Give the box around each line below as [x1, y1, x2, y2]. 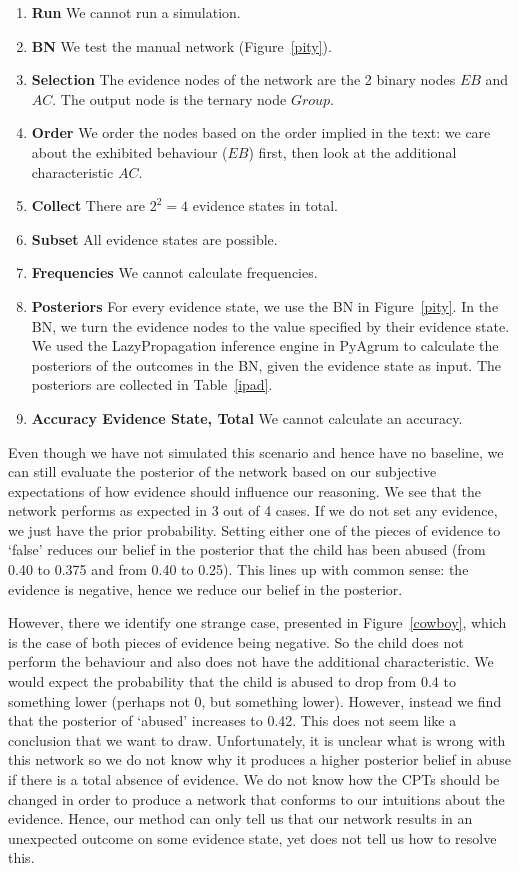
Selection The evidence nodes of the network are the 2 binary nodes [31, 69, 456, 90]
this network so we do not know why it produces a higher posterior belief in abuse [8, 749, 512, 770]
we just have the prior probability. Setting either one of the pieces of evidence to [8, 519, 501, 540]
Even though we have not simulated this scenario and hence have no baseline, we [8, 441, 504, 462]
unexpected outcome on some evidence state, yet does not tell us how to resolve [8, 827, 497, 848]
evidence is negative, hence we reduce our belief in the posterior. [8, 578, 403, 599]
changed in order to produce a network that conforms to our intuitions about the [8, 788, 505, 809]
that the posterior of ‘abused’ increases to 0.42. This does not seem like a [8, 710, 457, 731]
